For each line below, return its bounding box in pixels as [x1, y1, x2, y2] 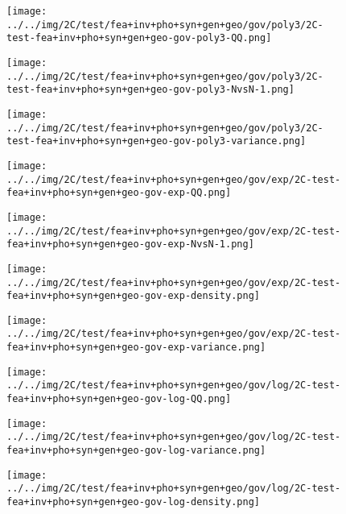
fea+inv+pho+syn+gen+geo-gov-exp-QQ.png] [6, 187, 232, 199]
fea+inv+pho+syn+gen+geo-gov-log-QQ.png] [6, 393, 232, 405]
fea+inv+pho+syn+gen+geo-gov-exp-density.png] [6, 290, 260, 302]
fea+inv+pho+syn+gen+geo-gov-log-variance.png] [6, 445, 266, 457]
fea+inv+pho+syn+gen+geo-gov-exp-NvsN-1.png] [6, 238, 254, 251]
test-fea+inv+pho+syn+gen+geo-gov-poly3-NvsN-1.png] [6, 84, 295, 96]
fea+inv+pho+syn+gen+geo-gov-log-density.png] [6, 496, 260, 508]
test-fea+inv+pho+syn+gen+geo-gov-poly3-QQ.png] [6, 32, 272, 44]
